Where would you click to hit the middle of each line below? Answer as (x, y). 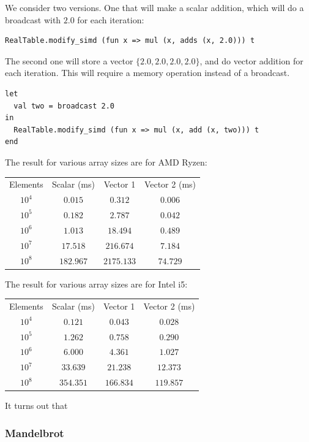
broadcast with (33, 19)
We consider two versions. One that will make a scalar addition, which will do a (154, 7)
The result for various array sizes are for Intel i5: (96, 284)
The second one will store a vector (69, 60)
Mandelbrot (35, 432)
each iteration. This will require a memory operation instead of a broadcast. (147, 73)
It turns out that (36, 406)
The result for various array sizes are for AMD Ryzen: (106, 162)
